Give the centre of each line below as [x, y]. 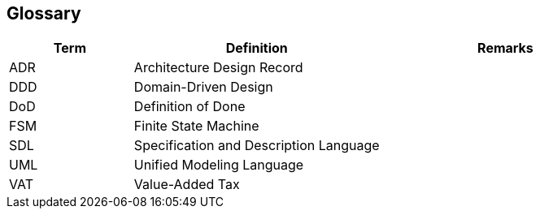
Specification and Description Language [257, 146]
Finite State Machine [196, 126]
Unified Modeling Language [219, 165]
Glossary [44, 13]
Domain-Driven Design [203, 87]
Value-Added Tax [187, 185]
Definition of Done [189, 107]
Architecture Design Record [218, 68]
